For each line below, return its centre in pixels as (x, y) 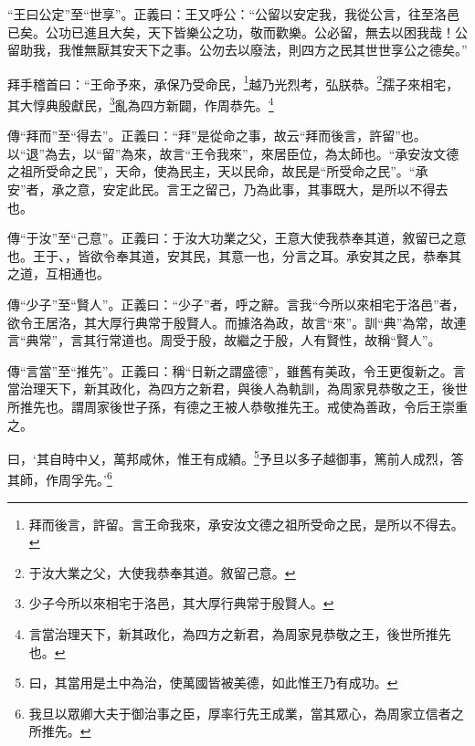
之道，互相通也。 (58, 273)
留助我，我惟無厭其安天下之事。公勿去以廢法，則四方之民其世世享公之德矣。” (237, 50)
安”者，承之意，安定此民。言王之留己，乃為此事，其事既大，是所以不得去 (228, 189)
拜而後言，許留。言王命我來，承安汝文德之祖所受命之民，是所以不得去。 (246, 524)
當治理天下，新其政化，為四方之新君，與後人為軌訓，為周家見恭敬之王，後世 (237, 389)
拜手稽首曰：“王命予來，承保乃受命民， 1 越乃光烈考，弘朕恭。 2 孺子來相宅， (233, 82)
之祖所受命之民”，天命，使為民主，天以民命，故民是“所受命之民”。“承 (218, 171)
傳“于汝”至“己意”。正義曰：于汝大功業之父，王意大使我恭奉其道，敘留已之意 (237, 238)
